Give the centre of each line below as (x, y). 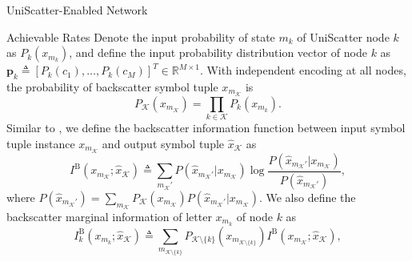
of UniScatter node (343, 36)
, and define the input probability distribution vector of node (218, 52)
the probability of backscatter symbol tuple (112, 86)
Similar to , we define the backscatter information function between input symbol (206, 128)
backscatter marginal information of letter (109, 216)
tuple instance (41, 143)
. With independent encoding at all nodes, (303, 70)
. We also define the (307, 197)
